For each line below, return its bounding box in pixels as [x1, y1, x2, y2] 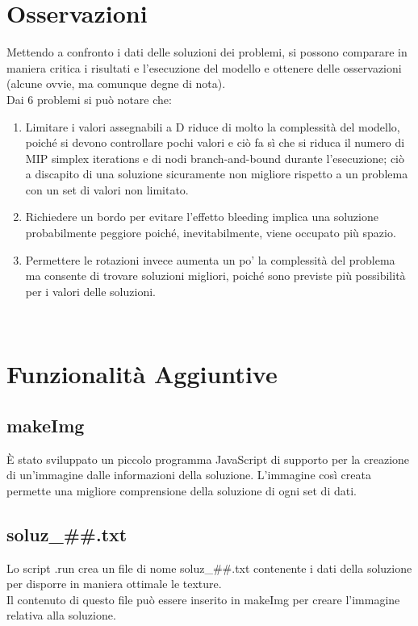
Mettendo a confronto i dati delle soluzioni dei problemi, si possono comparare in [6, 44, 408, 61]
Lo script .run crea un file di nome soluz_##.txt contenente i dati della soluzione [6, 559, 412, 576]
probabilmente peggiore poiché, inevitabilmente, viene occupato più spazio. [25, 224, 396, 241]
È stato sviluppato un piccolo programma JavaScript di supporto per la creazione [6, 450, 410, 467]
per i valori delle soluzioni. [25, 282, 156, 299]
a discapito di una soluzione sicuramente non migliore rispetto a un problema [25, 165, 408, 182]
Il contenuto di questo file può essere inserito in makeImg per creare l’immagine [6, 591, 400, 607]
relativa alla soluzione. [6, 607, 116, 624]
